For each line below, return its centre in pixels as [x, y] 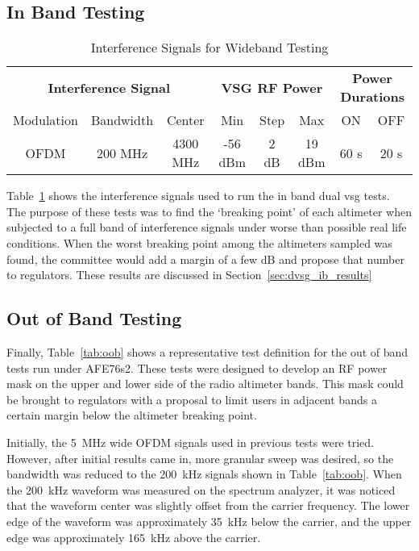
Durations [373, 97]
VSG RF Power [272, 87]
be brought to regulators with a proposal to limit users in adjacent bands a [192, 399]
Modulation [46, 120]
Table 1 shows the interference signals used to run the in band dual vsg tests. [198, 196]
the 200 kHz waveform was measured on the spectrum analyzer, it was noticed [201, 489]
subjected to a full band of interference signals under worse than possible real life [207, 227]
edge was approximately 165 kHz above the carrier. [134, 537]
